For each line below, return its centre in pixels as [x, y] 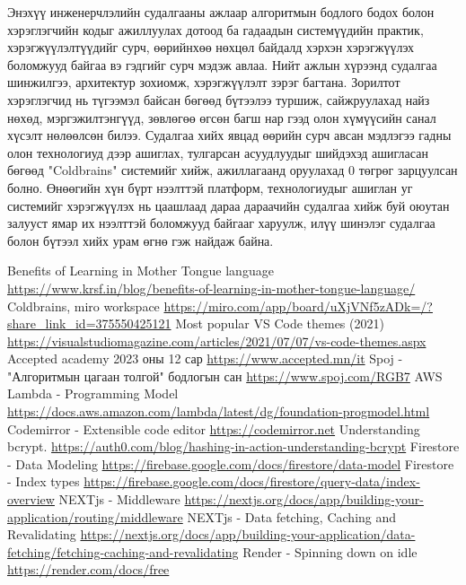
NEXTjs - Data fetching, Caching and [292, 516]
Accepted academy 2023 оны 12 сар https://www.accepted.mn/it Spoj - [205, 358]
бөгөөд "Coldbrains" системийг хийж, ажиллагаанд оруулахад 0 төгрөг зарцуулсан [233, 170]
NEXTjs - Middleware [119, 499]
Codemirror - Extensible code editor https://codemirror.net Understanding [214, 428]
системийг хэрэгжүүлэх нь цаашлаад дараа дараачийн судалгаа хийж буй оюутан [229, 205]
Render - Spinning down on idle [330, 551]
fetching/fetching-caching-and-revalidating [123, 551]
